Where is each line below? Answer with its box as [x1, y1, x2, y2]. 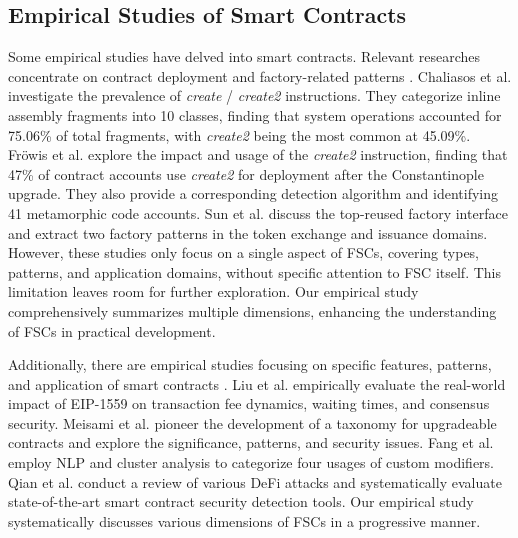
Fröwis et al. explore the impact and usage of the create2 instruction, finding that [8, 144, 508, 165]
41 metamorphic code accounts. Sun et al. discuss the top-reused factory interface [8, 202, 508, 223]
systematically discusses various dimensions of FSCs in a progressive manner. [8, 510, 481, 531]
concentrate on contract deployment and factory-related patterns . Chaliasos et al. [8, 65, 512, 86]
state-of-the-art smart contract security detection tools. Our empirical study [8, 491, 474, 512]
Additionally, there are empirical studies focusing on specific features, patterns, [8, 354, 492, 375]
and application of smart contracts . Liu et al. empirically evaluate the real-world [8, 373, 506, 394]
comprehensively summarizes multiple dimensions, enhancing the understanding [8, 300, 497, 321]
